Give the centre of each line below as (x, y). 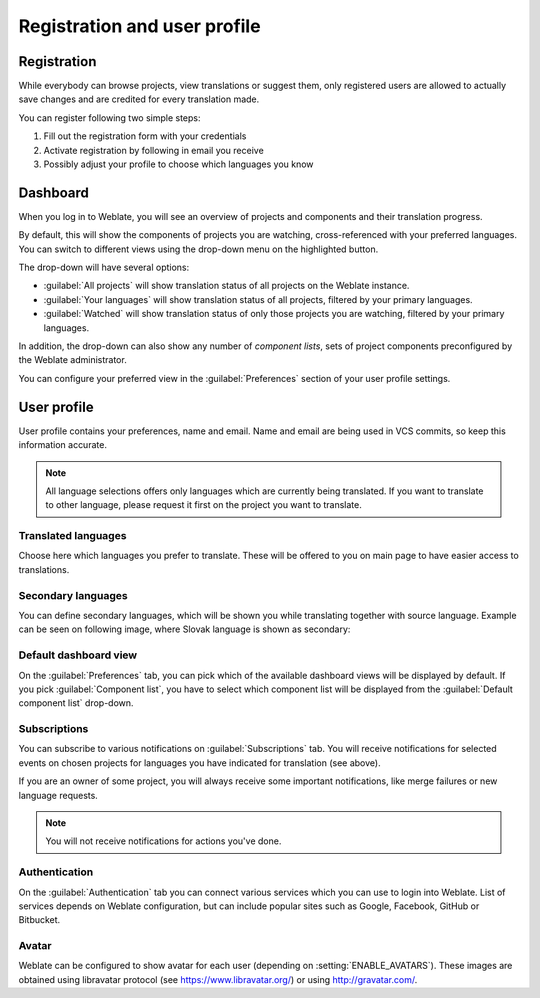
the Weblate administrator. (72, 360)
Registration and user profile (139, 26)
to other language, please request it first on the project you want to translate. (203, 505)
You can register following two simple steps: (109, 117)
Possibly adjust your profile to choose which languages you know (178, 164)
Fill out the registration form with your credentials (145, 136)
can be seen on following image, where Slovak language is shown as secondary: (184, 629)
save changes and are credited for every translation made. (139, 99)
